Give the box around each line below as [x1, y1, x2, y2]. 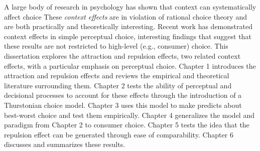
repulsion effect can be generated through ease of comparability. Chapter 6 [4, 129, 233, 139]
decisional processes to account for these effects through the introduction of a [4, 90, 242, 100]
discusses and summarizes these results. [4, 139, 125, 149]
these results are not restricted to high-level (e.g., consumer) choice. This [4, 41, 228, 51]
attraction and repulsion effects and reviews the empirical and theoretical [4, 70, 229, 81]
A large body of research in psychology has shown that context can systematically [4, 2, 256, 12]
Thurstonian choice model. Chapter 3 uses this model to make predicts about [4, 99, 242, 110]
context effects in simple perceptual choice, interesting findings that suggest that [4, 31, 251, 41]
